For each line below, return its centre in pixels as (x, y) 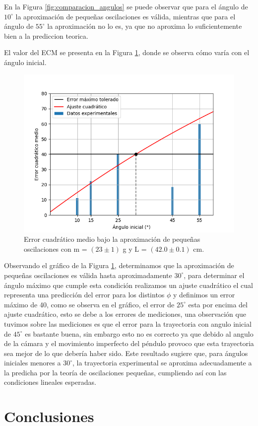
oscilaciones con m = (56, 248)
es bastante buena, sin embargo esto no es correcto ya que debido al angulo (139, 333)
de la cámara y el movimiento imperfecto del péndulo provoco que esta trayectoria (129, 343)
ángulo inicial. (25, 62)
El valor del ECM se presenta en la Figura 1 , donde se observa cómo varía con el (127, 52)
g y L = (135, 248)
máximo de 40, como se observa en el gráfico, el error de (89, 304)
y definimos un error (204, 295)
